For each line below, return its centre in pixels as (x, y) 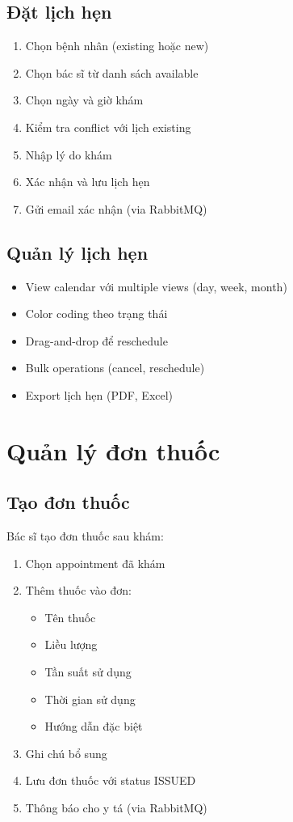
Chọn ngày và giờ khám (84, 100)
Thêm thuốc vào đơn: (78, 590)
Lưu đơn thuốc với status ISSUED (111, 780)
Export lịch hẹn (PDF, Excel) (99, 394)
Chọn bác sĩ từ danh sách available (112, 72)
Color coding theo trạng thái (96, 314)
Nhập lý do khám (69, 154)
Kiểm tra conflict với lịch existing (108, 127)
